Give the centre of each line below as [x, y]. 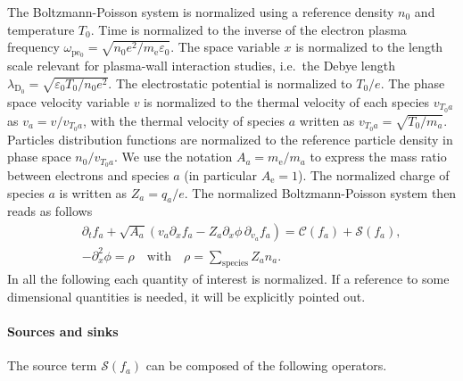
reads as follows [50, 211]
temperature [41, 29]
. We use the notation [174, 157]
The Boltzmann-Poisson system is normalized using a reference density [201, 12]
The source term [52, 365]
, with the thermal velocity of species [184, 120]
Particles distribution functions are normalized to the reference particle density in [230, 139]
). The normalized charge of [373, 175]
